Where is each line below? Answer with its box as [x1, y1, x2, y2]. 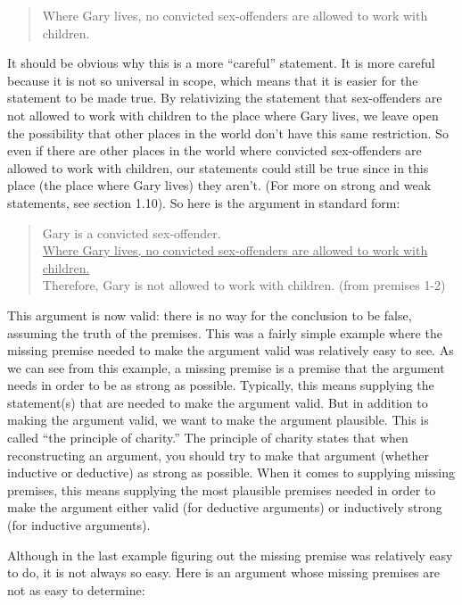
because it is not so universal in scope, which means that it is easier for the [7, 70, 418, 89]
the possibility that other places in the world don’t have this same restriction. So [7, 123, 449, 142]
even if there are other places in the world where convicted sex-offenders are [7, 141, 422, 160]
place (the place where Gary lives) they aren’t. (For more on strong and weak [7, 176, 432, 195]
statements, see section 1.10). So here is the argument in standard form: [7, 193, 400, 211]
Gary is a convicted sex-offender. [42, 223, 221, 242]
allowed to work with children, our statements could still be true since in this [7, 158, 429, 177]
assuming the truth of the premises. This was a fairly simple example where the [7, 323, 442, 342]
